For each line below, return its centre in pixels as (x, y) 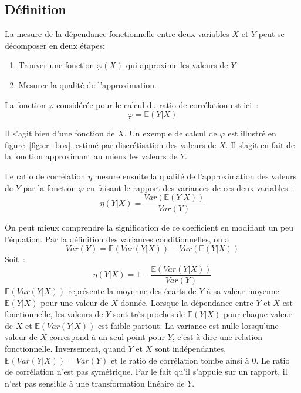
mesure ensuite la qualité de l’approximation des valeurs (195, 176)
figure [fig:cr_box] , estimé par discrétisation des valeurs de (111, 144)
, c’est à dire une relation (217, 337)
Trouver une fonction (56, 65)
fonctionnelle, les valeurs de (54, 314)
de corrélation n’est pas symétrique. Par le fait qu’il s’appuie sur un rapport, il (146, 372)
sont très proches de (149, 314)
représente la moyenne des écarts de (132, 291)
